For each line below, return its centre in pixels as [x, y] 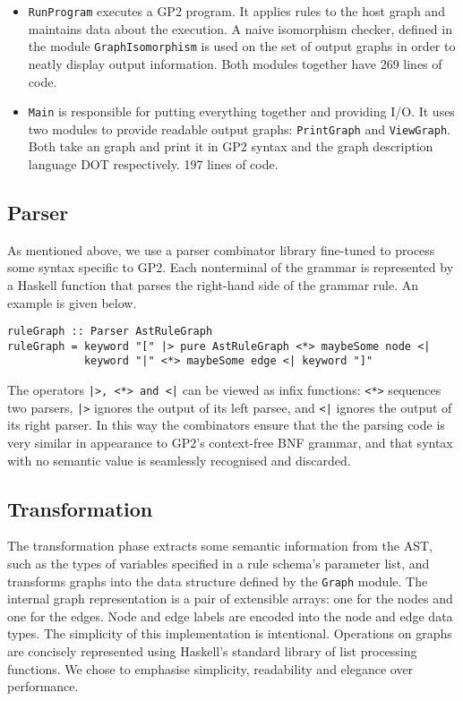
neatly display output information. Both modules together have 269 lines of [235, 63]
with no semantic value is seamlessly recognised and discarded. [179, 460]
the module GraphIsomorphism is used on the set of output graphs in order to [242, 46]
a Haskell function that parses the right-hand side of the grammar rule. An [213, 284]
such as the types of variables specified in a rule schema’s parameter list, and [219, 564]
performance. [43, 686]
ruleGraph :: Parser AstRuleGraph [110, 332]
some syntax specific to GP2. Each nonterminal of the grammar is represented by [231, 267]
